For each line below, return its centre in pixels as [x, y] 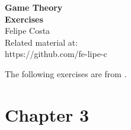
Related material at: [41, 42]
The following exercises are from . [66, 73]
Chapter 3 [47, 114]
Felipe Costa [28, 31]
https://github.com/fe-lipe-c [56, 54]
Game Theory [34, 7]
